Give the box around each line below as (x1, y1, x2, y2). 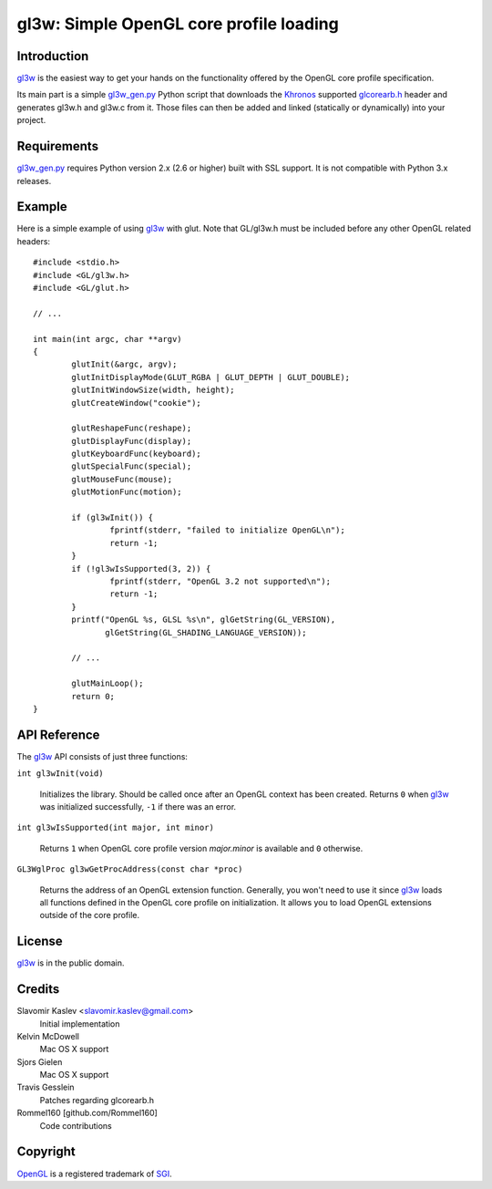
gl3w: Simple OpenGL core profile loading (16, 14, 339, 34)
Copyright (16, 1144, 77, 1160)
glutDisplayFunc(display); (71, 436, 192, 446)
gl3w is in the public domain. (16, 957, 125, 968)
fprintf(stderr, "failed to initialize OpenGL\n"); (109, 525, 345, 535)
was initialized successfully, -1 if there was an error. (39, 801, 237, 812)
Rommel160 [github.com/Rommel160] (16, 1108, 159, 1119)
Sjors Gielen (16, 1056, 63, 1067)
